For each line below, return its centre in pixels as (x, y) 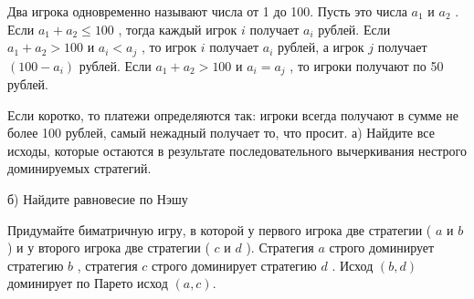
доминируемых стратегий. (79, 168)
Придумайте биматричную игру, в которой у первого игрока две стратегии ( (220, 229)
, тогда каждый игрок (178, 29)
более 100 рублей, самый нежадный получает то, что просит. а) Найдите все (221, 133)
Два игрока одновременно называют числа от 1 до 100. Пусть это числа (207, 11)
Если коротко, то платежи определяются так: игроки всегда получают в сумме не (233, 114)
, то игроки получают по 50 (367, 65)
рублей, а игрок (321, 47)
